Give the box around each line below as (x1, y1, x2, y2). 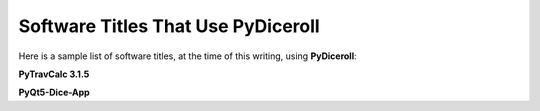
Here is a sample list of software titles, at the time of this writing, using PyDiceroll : (18, 50, 357, 62)
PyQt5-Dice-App (18, 86, 90, 99)
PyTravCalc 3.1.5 (18, 68, 90, 80)
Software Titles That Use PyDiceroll (18, 15, 320, 37)
